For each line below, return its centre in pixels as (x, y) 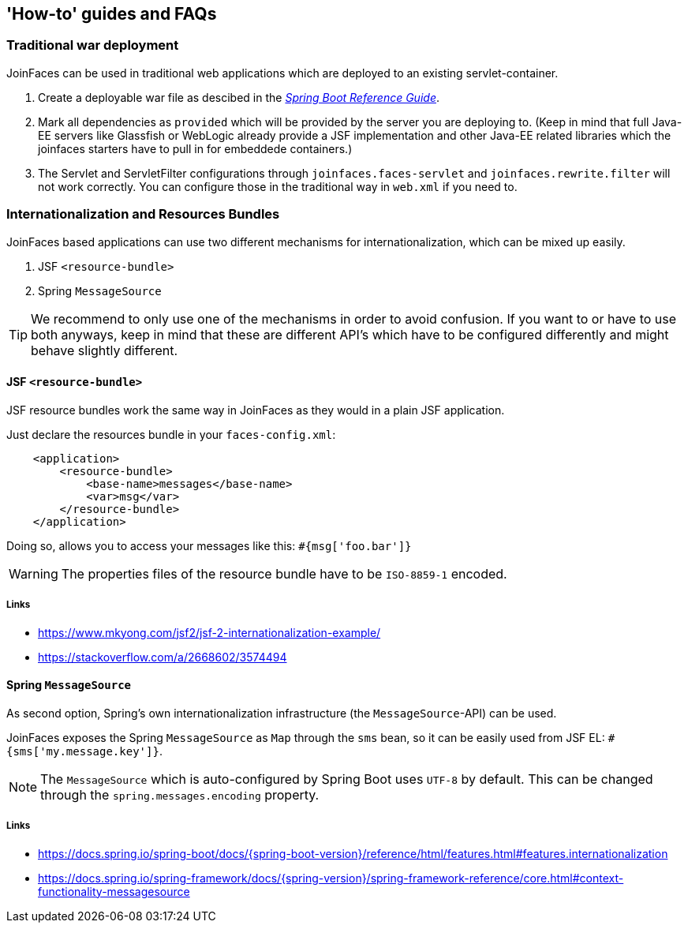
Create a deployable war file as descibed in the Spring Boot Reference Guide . (239, 97)
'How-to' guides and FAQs (112, 14)
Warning (34, 573)
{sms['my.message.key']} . (84, 751)
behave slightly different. (105, 350)
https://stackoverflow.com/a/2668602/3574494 (163, 657)
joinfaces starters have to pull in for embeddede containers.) (195, 148)
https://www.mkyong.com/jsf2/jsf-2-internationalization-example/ (209, 632)
